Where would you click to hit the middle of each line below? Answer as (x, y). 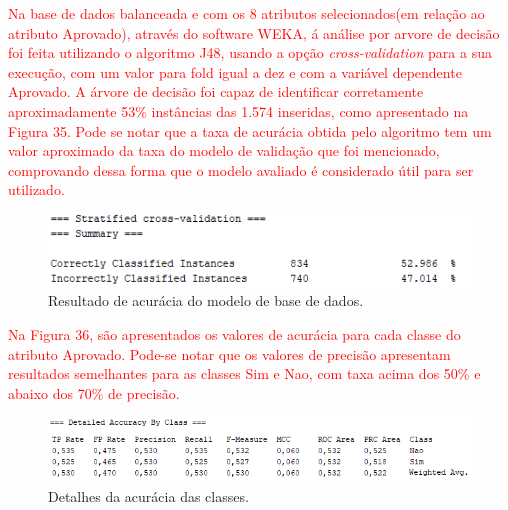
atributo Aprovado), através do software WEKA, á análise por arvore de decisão (254, 32)
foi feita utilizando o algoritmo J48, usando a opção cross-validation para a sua (250, 52)
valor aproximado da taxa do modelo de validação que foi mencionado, (224, 150)
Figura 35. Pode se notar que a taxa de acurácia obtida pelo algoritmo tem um (250, 130)
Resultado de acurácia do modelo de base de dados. (206, 300)
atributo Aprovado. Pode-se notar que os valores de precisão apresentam (229, 353)
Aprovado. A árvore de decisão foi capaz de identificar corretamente (216, 91)
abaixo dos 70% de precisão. (94, 392)
